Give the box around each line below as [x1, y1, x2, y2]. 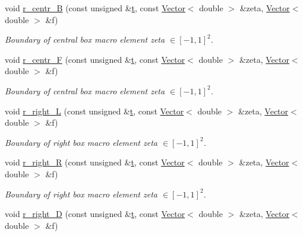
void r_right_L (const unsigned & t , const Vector [5, 104, 184, 117]
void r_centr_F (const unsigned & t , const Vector [5, 53, 185, 65]
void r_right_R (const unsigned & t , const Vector [5, 156, 185, 168]
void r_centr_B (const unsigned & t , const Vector [5, 2, 185, 14]
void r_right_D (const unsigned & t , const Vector [5, 208, 185, 220]
